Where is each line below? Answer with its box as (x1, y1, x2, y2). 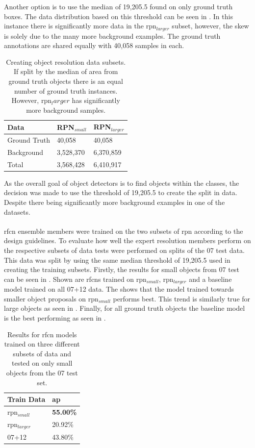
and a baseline (189, 274, 232, 284)
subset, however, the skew (172, 21, 249, 31)
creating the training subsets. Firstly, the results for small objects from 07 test (4, 264, 239, 274)
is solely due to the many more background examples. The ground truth (4, 30, 221, 41)
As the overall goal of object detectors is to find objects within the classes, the (4, 177, 239, 188)
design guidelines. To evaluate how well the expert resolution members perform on (4, 235, 251, 246)
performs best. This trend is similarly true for (113, 293, 251, 303)
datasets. (4, 206, 30, 217)
